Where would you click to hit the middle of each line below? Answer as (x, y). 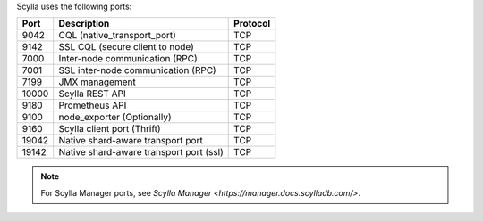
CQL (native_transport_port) (117, 36)
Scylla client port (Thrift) (110, 129)
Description (84, 24)
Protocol (252, 24)
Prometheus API (93, 105)
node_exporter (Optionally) (115, 118)
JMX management (97, 82)
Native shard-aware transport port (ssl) (141, 152)
